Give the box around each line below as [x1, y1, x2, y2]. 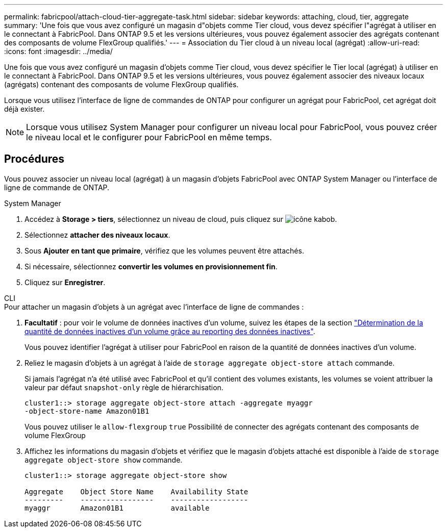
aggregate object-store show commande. [24, 455, 183, 464]
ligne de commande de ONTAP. [4, 183, 110, 192]
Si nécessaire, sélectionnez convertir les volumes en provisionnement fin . [24, 262, 278, 271]
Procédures [4, 153, 65, 166]
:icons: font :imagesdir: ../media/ [4, 47, 113, 56]
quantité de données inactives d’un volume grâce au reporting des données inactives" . [24, 326, 315, 336]
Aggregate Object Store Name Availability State [24, 487, 249, 496]
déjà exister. [4, 105, 45, 113]
